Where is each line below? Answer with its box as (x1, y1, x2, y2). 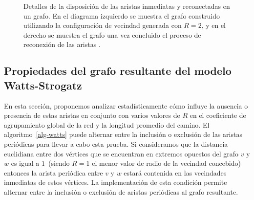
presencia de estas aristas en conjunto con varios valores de (4, 110, 180, 120)
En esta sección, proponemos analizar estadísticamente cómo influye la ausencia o (4, 100, 248, 111)
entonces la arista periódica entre (4, 167, 103, 178)
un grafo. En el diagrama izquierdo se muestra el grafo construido (23, 10, 220, 21)
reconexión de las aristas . (23, 39, 101, 49)
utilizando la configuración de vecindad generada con (23, 20, 182, 30)
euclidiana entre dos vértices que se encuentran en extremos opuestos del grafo (4, 148, 239, 158)
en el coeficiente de (190, 110, 246, 120)
